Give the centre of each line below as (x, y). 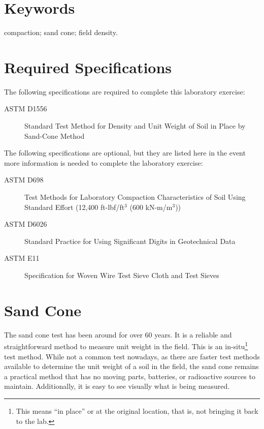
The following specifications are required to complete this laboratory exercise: (125, 91)
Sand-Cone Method (55, 135)
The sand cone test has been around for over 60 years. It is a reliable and (118, 334)
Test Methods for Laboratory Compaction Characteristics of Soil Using (135, 197)
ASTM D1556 (26, 109)
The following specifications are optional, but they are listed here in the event (125, 153)
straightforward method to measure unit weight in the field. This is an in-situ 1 (126, 345)
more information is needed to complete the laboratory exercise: (104, 162)
